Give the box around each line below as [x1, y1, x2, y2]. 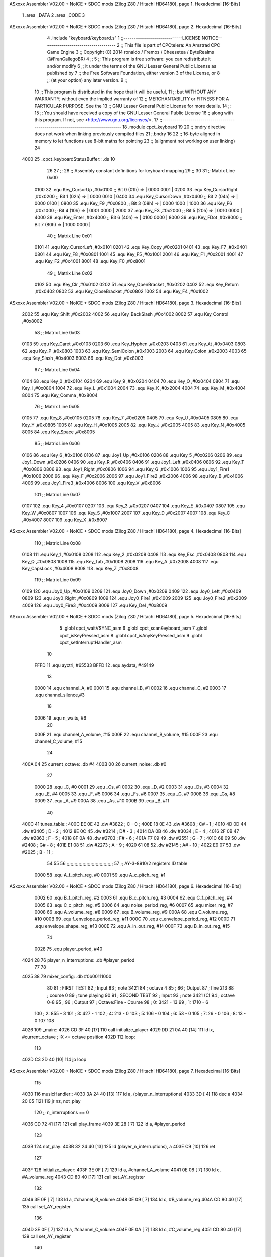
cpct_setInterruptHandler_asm [59, 639, 122, 646]
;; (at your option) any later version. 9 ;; [47, 77, 128, 83]
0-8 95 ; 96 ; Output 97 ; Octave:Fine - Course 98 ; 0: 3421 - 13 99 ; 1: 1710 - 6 [47, 999, 208, 1005]
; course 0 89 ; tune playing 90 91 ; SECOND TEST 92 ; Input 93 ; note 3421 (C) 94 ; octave [47, 992, 235, 998]
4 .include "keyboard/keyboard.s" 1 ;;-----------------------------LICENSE [47, 35, 201, 41]
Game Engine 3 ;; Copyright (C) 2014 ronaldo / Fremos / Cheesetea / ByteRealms [47, 49, 214, 55]
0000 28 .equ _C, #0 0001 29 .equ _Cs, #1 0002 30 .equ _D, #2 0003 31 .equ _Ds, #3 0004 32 [34, 784, 229, 790]
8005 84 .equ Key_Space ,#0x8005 [22, 429, 95, 435]
